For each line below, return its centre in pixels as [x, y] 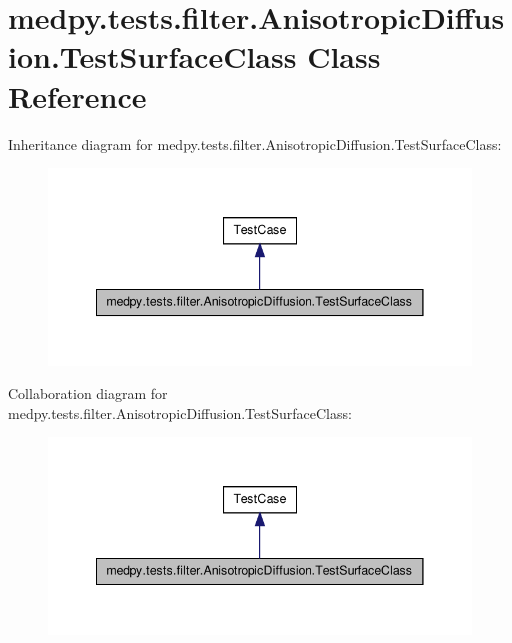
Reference [77, 95]
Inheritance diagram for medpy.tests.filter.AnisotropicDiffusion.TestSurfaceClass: [255, 143]
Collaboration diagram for [88, 393]
